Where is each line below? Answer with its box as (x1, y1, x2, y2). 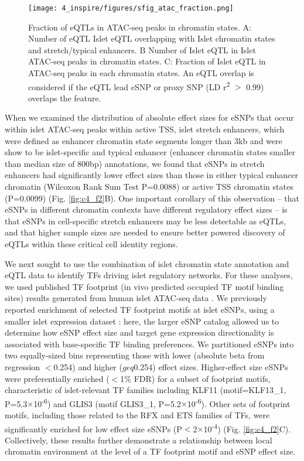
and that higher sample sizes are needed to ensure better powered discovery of (5, 226, 285, 238)
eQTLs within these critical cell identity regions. (5, 238, 178, 250)
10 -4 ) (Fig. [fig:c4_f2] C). (203, 421, 291, 435)
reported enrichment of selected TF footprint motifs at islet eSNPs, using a (5, 303, 275, 315)
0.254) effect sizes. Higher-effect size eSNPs (134, 360, 288, 373)
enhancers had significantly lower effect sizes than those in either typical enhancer (5, 169, 299, 181)
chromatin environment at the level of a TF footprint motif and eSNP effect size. (5, 445, 296, 457)
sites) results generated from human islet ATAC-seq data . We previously (5, 292, 267, 304)
